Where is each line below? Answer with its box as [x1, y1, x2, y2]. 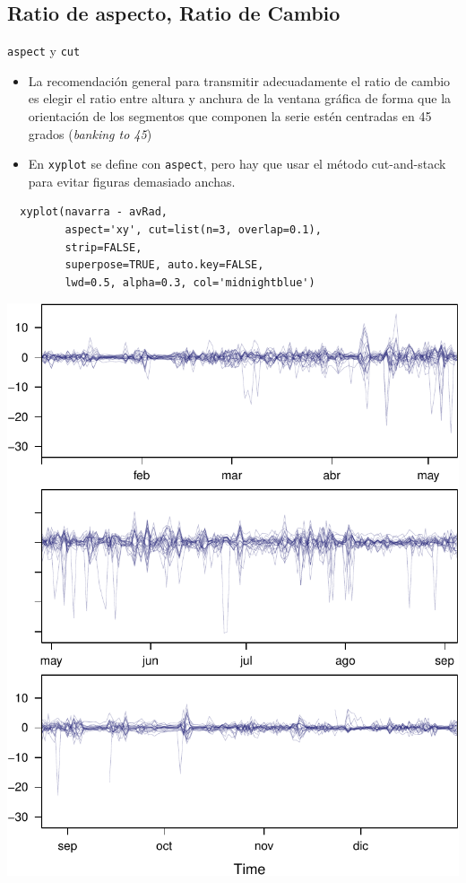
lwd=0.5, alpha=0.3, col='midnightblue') [65, 275, 315, 289]
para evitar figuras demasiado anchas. [28, 171, 236, 190]
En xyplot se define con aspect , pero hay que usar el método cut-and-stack [28, 154, 446, 173]
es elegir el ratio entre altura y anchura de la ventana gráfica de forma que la [28, 89, 452, 108]
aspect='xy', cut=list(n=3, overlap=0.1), [65, 223, 322, 237]
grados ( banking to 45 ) [28, 124, 152, 143]
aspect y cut [7, 41, 81, 60]
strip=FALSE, [65, 240, 142, 254]
